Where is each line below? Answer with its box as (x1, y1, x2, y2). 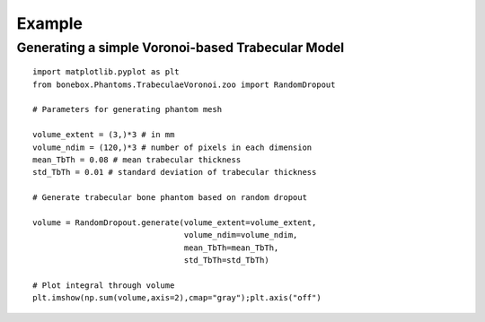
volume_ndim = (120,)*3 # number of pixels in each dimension (32, 142, 313, 152)
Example (16, 13, 83, 33)
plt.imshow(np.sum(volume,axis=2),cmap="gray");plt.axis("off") (32, 292, 322, 303)
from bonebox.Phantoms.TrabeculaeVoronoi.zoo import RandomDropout (32, 79, 336, 90)
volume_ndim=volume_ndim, (183, 230, 298, 240)
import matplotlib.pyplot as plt (32, 67, 180, 77)
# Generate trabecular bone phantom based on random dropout (32, 193, 307, 203)
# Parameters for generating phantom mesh (32, 104, 223, 115)
